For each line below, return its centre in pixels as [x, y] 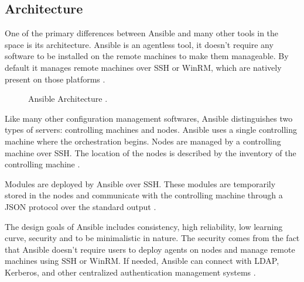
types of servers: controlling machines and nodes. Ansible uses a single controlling [151, 130]
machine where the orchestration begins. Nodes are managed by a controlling [143, 141]
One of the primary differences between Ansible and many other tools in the [142, 33]
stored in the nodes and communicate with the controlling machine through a [144, 195]
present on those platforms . [55, 79]
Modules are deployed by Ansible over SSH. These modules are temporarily [140, 183]
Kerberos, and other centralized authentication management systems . [130, 272]
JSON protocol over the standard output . [81, 206]
